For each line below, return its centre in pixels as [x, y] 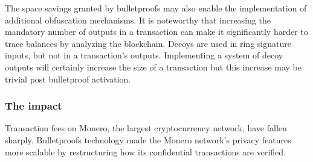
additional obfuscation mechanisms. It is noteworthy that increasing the [138, 20]
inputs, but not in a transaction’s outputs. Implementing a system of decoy [144, 55]
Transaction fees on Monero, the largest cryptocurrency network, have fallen [146, 128]
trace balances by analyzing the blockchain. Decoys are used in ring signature [148, 43]
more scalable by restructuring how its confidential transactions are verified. [145, 151]
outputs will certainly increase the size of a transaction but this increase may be [153, 67]
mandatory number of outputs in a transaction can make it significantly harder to [156, 32]
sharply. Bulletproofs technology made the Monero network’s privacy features [148, 139]
